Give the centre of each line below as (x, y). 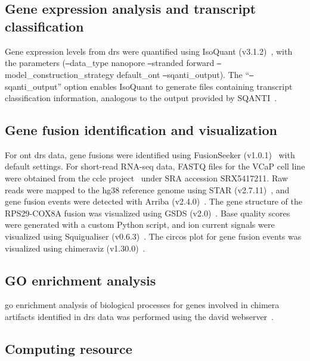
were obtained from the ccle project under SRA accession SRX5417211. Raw (146, 178)
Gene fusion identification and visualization (141, 130)
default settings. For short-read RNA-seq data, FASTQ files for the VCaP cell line (155, 166)
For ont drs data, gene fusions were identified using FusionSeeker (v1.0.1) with (150, 154)
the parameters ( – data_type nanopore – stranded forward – (113, 63)
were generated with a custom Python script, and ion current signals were (140, 225)
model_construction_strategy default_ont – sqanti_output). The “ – (129, 74)
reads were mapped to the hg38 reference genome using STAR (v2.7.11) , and (147, 189)
